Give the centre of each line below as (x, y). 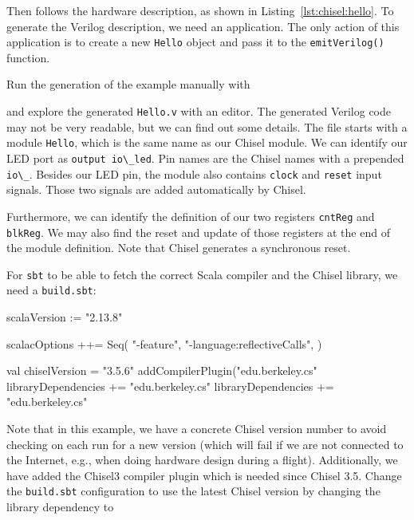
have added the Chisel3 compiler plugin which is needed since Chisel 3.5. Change (204, 475)
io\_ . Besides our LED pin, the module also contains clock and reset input (194, 173)
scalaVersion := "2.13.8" (65, 317)
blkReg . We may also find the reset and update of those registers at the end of (198, 232)
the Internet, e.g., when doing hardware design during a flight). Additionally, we (202, 460)
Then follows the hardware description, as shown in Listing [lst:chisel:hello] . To (200, 10)
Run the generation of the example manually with (128, 84)
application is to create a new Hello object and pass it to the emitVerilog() (195, 42)
